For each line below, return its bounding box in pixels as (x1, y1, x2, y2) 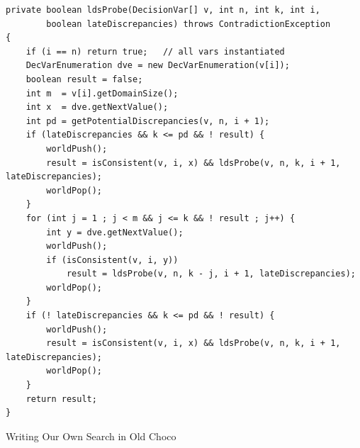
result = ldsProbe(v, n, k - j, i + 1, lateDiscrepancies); (66, 269, 356, 279)
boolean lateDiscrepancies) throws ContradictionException (46, 18, 331, 29)
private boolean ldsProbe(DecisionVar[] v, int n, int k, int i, (6, 5, 320, 15)
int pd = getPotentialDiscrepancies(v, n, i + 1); (26, 116, 270, 126)
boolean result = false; (26, 74, 143, 84)
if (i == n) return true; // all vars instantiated (26, 46, 285, 57)
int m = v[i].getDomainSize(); (26, 88, 179, 99)
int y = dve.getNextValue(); (46, 227, 184, 237)
